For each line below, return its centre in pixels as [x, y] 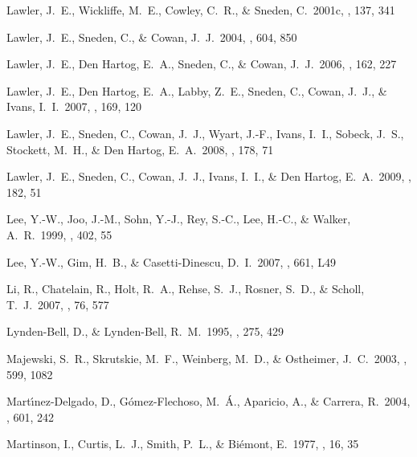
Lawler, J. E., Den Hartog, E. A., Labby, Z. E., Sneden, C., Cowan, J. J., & [197, 90]
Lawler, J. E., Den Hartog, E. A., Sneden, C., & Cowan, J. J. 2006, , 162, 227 [202, 64]
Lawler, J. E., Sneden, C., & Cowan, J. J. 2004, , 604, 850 [152, 37]
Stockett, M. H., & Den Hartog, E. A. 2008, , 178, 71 [140, 149]
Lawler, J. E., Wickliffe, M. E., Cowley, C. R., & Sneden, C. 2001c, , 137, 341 [201, 10]
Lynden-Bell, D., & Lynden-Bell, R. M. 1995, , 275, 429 [145, 331]
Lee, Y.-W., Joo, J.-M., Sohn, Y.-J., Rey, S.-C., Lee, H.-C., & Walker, [179, 219]
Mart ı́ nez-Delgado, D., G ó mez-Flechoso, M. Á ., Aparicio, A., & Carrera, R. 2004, [208, 401]
